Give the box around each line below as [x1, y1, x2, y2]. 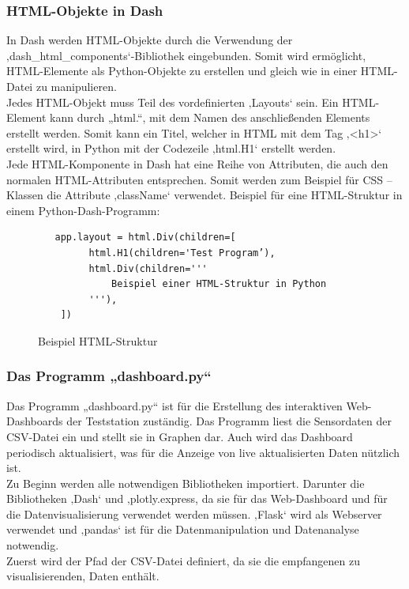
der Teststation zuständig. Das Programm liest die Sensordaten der [66, 413, 392, 429]
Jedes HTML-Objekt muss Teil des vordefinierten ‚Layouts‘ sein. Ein [6, 93, 339, 110]
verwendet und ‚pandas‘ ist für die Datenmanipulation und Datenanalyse [6, 521, 359, 538]
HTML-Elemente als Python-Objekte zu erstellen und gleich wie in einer [6, 62, 358, 79]
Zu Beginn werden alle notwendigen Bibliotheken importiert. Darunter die [6, 474, 365, 491]
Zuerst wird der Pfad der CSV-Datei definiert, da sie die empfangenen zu [6, 552, 360, 568]
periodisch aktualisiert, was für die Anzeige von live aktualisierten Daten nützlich [6, 444, 400, 460]
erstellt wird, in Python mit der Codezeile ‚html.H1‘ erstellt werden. [6, 140, 336, 157]
